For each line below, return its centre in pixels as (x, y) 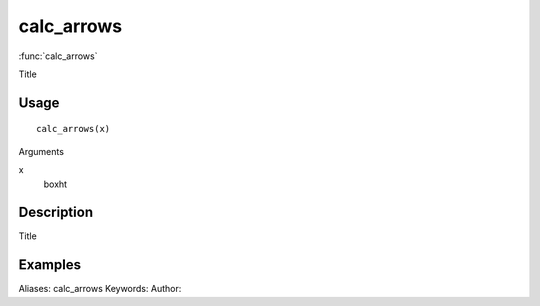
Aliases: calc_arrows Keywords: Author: (100, 289)
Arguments (41, 151)
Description (56, 212)
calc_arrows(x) (73, 129)
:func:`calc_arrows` (58, 56)
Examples (50, 265)
